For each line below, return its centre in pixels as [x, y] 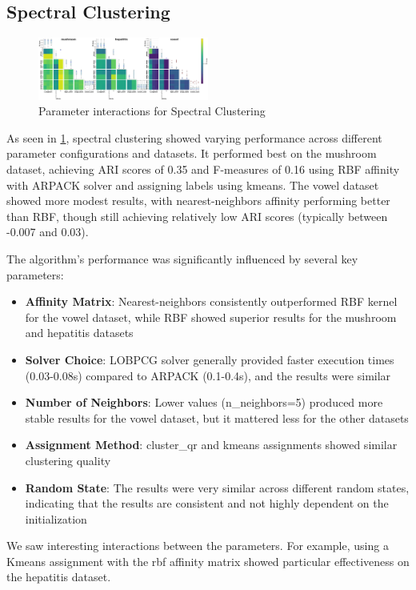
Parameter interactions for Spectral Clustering [152, 111]
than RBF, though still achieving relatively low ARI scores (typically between [197, 216]
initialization [56, 518]
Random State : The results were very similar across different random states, [217, 487]
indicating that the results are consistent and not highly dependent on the [207, 503]
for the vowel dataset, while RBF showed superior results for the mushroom [211, 317]
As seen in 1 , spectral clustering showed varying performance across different [194, 137]
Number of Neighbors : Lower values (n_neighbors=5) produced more [204, 402]
